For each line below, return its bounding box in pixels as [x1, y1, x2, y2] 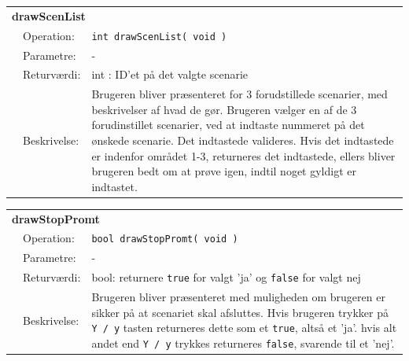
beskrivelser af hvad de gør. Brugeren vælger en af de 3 [91, 101, 357, 117]
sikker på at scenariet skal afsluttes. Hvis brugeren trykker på [91, 304, 389, 320]
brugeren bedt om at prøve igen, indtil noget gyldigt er [91, 163, 356, 179]
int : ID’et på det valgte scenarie [91, 66, 249, 83]
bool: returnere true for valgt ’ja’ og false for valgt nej [91, 269, 361, 285]
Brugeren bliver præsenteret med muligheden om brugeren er [91, 289, 385, 305]
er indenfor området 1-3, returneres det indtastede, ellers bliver [91, 147, 396, 164]
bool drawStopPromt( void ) [91, 234, 238, 245]
